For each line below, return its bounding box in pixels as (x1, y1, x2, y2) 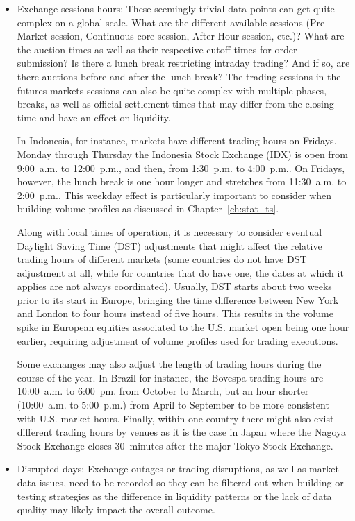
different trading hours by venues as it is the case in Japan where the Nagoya (17, 425, 346, 439)
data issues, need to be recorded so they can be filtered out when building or (17, 475, 344, 489)
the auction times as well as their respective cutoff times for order (17, 42, 297, 56)
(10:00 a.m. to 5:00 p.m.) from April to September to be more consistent (17, 398, 329, 412)
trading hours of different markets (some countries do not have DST (17, 252, 307, 266)
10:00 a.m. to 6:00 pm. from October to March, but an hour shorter (17, 384, 309, 398)
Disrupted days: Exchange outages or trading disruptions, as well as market (17, 461, 339, 476)
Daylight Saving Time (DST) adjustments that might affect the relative (17, 238, 322, 253)
